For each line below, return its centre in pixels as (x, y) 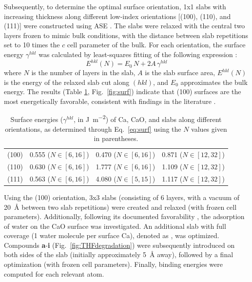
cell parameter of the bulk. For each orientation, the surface (156, 45)
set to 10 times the (32, 45)
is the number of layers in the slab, (83, 72)
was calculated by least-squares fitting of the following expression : (138, 54)
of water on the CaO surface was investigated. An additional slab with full (115, 226)
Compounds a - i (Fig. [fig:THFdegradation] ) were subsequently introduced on (119, 245)
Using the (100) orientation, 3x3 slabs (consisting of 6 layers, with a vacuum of (122, 197)
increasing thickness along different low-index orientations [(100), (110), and (117, 16)
